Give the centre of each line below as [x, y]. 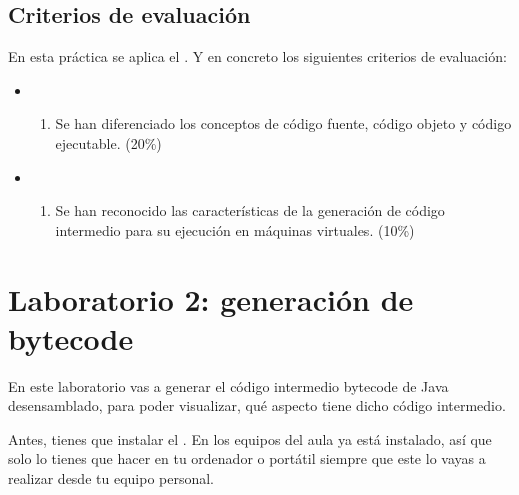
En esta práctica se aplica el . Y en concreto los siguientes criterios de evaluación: [257, 56]
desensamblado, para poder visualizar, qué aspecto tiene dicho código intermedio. [257, 405]
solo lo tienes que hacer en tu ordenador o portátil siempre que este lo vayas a [247, 458]
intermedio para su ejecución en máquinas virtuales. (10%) [235, 229]
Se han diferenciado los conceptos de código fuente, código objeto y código [283, 123]
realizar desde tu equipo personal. [111, 478]
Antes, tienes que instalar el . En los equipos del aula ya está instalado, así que [250, 438]
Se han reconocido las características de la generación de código [250, 210]
